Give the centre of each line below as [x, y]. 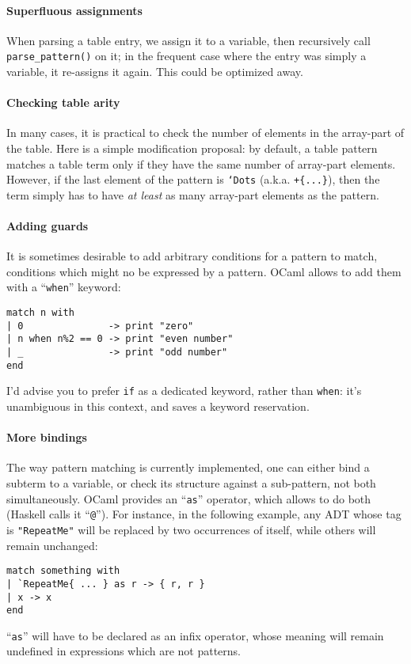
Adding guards [48, 226]
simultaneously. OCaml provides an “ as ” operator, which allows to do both [189, 498]
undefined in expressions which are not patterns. [124, 651]
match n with [40, 313]
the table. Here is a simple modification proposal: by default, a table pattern [192, 148]
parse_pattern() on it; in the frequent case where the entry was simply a [186, 56]
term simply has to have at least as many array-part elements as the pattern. [193, 194]
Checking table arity [63, 102]
